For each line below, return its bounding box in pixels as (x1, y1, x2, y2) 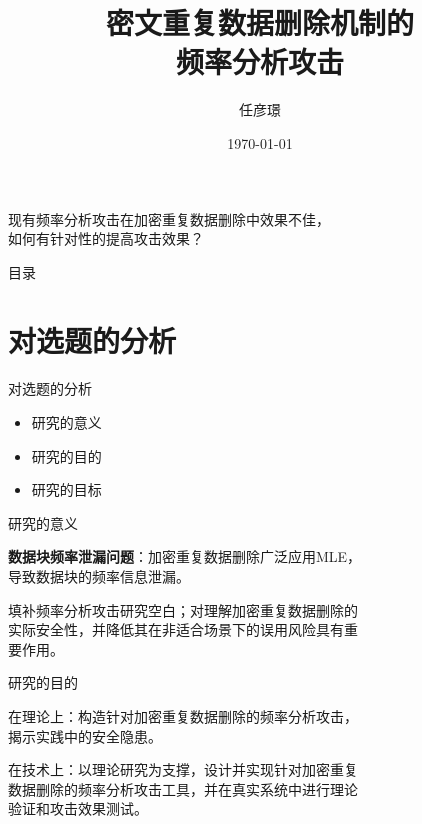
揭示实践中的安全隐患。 (8, 725, 162, 746)
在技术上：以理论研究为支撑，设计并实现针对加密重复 (8, 759, 358, 780)
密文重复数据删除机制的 (105, 2, 414, 43)
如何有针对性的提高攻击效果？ (8, 228, 204, 249)
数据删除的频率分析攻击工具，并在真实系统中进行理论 (8, 778, 358, 799)
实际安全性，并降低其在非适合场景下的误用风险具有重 (8, 619, 358, 640)
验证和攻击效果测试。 (8, 798, 148, 819)
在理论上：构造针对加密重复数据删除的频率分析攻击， (8, 705, 358, 726)
